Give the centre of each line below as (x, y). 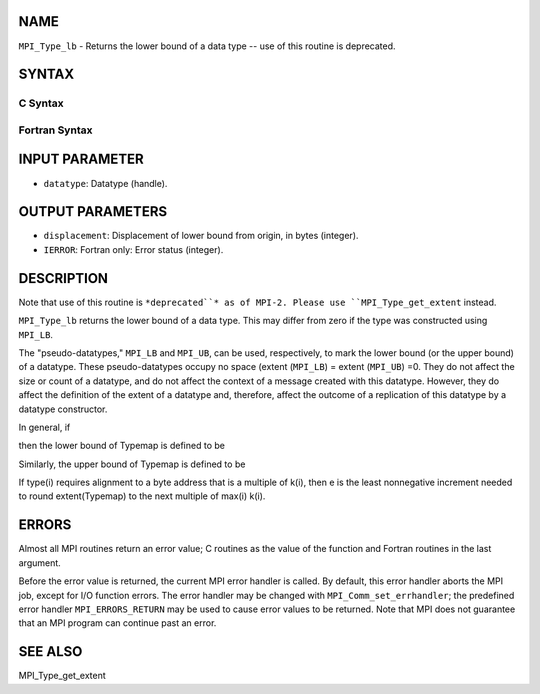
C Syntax (41, 103)
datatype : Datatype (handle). (105, 183)
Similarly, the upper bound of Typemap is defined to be (132, 464)
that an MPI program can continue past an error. (117, 623)
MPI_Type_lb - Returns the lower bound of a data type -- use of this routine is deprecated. (207, 46)
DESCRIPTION (63, 278)
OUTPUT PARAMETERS (93, 211)
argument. (40, 562)
